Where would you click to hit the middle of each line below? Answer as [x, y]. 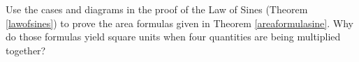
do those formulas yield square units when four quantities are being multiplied [173, 37]
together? [26, 50]
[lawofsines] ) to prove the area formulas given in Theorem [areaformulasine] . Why [179, 23]
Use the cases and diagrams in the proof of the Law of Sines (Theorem [157, 9]
